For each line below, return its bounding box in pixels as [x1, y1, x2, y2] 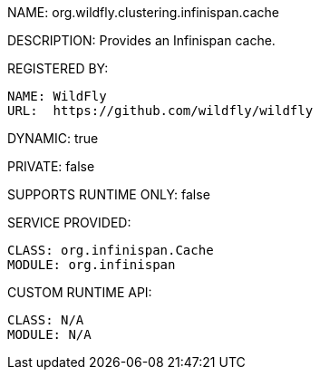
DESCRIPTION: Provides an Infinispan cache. [7, 33, 276, 48]
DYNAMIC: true [7, 130, 99, 146]
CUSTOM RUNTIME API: [7, 285, 152, 300]
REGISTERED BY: [7, 61, 109, 76]
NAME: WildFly [7, 89, 107, 103]
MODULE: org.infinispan [7, 257, 176, 272]
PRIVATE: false [7, 159, 95, 174]
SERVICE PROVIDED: [7, 215, 131, 230]
